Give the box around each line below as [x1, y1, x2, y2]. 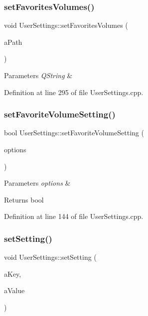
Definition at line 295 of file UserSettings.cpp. [4, 87, 144, 97]
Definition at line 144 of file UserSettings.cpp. [4, 211, 144, 221]
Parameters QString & [4, 70, 73, 80]
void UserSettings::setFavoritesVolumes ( [4, 20, 128, 30]
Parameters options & [4, 178, 71, 188]
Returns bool [4, 194, 44, 205]
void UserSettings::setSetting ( [4, 252, 97, 262]
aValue [4, 285, 25, 296]
